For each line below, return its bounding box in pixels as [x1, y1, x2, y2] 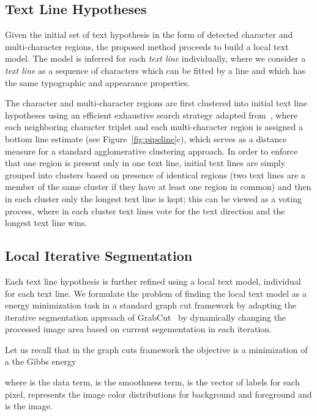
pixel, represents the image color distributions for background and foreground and [5, 387, 312, 400]
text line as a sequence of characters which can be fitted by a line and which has [5, 64, 305, 76]
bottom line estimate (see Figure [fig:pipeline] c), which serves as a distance [5, 132, 287, 145]
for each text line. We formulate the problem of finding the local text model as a [5, 286, 307, 299]
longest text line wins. [5, 216, 88, 229]
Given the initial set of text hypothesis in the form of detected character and [5, 28, 293, 41]
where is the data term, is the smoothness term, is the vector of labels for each [5, 376, 300, 389]
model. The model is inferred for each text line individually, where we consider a [5, 52, 306, 65]
